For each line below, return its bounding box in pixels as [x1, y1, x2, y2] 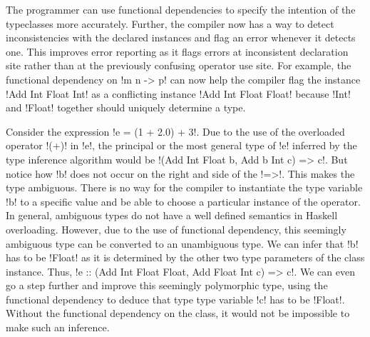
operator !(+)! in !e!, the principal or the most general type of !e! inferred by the [6, 138, 357, 153]
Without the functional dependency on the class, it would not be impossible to [6, 306, 350, 321]
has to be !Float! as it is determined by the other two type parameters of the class [6, 250, 365, 265]
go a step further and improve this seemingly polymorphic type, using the [6, 278, 328, 293]
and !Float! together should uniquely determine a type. [6, 100, 246, 115]
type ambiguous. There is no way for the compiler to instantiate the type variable [6, 180, 363, 195]
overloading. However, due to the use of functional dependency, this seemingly [6, 221, 346, 236]
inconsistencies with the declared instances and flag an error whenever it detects [6, 30, 356, 45]
